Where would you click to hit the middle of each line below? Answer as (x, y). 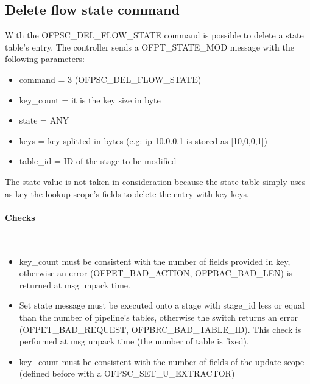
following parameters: (45, 59)
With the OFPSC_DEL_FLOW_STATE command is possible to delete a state (154, 35)
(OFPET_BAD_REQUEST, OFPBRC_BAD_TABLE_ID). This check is (160, 329)
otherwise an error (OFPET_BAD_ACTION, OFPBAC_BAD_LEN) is (156, 273)
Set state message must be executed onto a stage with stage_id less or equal (162, 305)
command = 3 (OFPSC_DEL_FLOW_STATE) (110, 79)
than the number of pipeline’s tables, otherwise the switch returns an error (159, 317)
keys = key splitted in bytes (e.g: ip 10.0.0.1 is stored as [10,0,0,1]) (143, 140)
